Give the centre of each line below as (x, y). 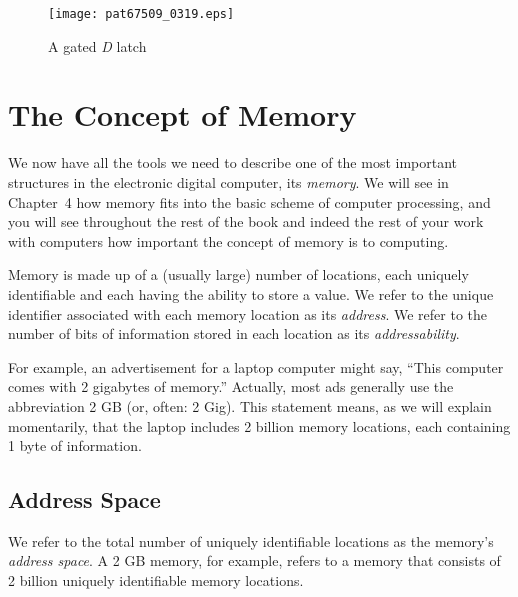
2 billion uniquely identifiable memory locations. (156, 580)
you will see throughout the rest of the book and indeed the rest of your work (246, 221)
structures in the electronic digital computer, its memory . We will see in (228, 181)
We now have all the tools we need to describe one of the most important (233, 162)
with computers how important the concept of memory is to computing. (228, 240)
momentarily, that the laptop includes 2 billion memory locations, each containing (259, 425)
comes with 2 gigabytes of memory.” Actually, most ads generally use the (231, 386)
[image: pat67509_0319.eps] (141, 14)
